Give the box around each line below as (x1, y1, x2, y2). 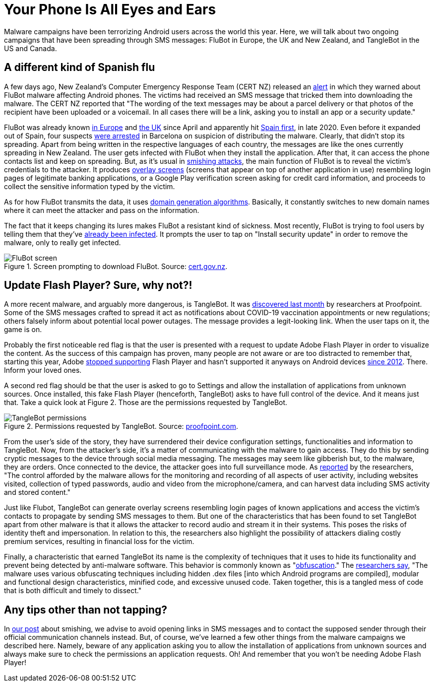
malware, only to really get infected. (4, 238, 121, 247)
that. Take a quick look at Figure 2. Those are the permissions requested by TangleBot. (4, 398, 288, 407)
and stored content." (4, 488, 71, 497)
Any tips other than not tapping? (4, 603, 168, 616)
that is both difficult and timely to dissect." (4, 586, 142, 595)
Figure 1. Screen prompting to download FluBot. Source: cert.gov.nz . (4, 262, 228, 271)
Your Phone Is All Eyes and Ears (4, 1, 216, 18)
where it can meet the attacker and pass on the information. (4, 206, 199, 214)
